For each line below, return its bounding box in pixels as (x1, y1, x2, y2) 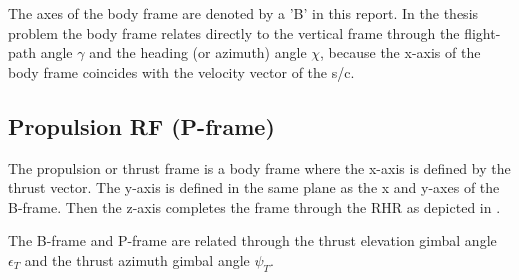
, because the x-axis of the (320, 42, 481, 63)
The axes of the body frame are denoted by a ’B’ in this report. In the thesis (8, 3, 479, 23)
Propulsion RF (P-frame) (8, 110, 275, 141)
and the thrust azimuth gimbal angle (24, 249, 250, 270)
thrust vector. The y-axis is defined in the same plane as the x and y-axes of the (8, 177, 500, 198)
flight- (464, 22, 501, 43)
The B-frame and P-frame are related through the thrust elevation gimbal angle (8, 230, 497, 251)
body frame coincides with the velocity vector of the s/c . (8, 61, 355, 82)
